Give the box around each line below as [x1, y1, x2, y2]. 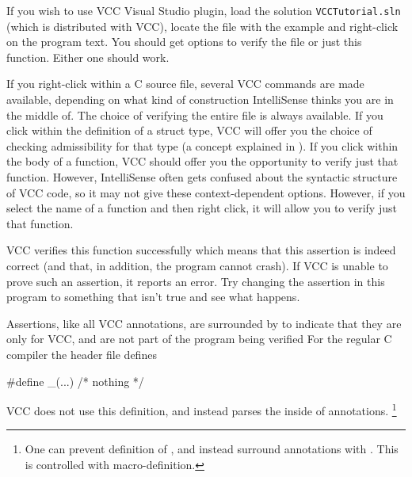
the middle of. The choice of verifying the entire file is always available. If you [6, 106, 383, 123]
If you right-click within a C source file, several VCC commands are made [6, 75, 364, 92]
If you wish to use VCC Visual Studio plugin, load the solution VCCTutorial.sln [6, 2, 401, 18]
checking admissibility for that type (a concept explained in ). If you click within [6, 137, 399, 154]
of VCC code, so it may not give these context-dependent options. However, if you [6, 184, 406, 200]
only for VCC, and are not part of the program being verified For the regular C [6, 330, 392, 347]
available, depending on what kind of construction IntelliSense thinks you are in [6, 91, 394, 108]
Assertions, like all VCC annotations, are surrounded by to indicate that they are [6, 315, 402, 331]
